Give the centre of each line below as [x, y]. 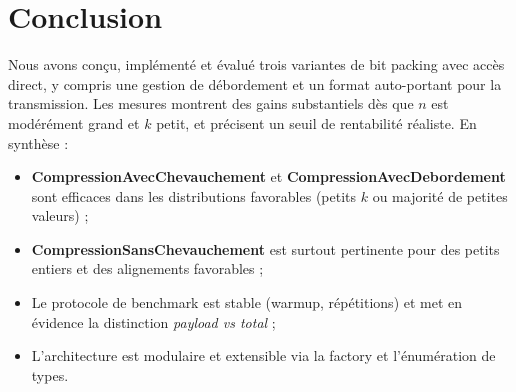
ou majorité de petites [440, 195]
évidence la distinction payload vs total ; [153, 321]
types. [50, 374]
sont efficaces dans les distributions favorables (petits [194, 195]
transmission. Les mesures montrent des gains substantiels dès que [211, 103]
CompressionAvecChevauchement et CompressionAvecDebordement [268, 176]
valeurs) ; [60, 215]
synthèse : [38, 142]
